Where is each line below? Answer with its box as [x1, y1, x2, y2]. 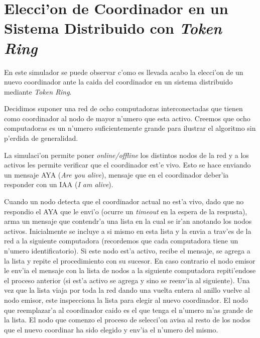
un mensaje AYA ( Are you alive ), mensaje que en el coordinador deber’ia [4, 169, 229, 180]
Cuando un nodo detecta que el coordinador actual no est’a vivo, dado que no [4, 196, 244, 207]
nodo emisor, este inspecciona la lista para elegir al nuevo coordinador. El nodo [4, 294, 248, 305]
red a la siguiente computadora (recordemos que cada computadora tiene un [4, 235, 238, 246]
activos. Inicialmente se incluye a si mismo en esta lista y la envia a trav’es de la [4, 225, 251, 236]
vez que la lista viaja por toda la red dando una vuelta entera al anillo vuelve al [4, 285, 250, 295]
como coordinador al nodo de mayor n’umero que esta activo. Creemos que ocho [4, 113, 250, 123]
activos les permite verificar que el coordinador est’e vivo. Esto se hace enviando [4, 159, 251, 170]
